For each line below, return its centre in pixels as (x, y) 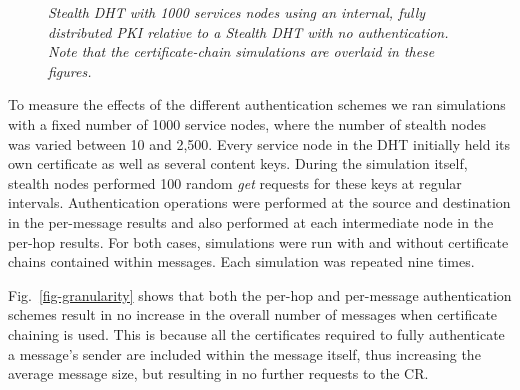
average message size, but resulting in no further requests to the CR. (218, 373)
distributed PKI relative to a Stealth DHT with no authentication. (248, 31)
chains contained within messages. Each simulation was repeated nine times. (241, 261)
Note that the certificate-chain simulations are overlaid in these (241, 51)
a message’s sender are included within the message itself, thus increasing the (244, 353)
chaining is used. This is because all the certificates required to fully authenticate (256, 333)
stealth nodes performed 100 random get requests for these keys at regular (235, 182)
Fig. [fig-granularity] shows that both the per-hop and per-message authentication (260, 294)
